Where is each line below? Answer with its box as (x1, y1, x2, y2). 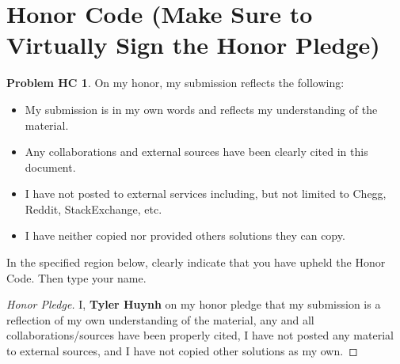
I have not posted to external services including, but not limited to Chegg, (25, 185, 387, 202)
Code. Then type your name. (6, 269, 147, 286)
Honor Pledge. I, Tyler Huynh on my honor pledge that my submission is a (6, 296, 381, 313)
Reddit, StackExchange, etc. (25, 200, 162, 217)
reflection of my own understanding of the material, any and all (6, 311, 314, 328)
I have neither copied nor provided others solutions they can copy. (25, 227, 345, 244)
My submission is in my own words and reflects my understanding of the (25, 100, 378, 117)
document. (25, 158, 76, 175)
